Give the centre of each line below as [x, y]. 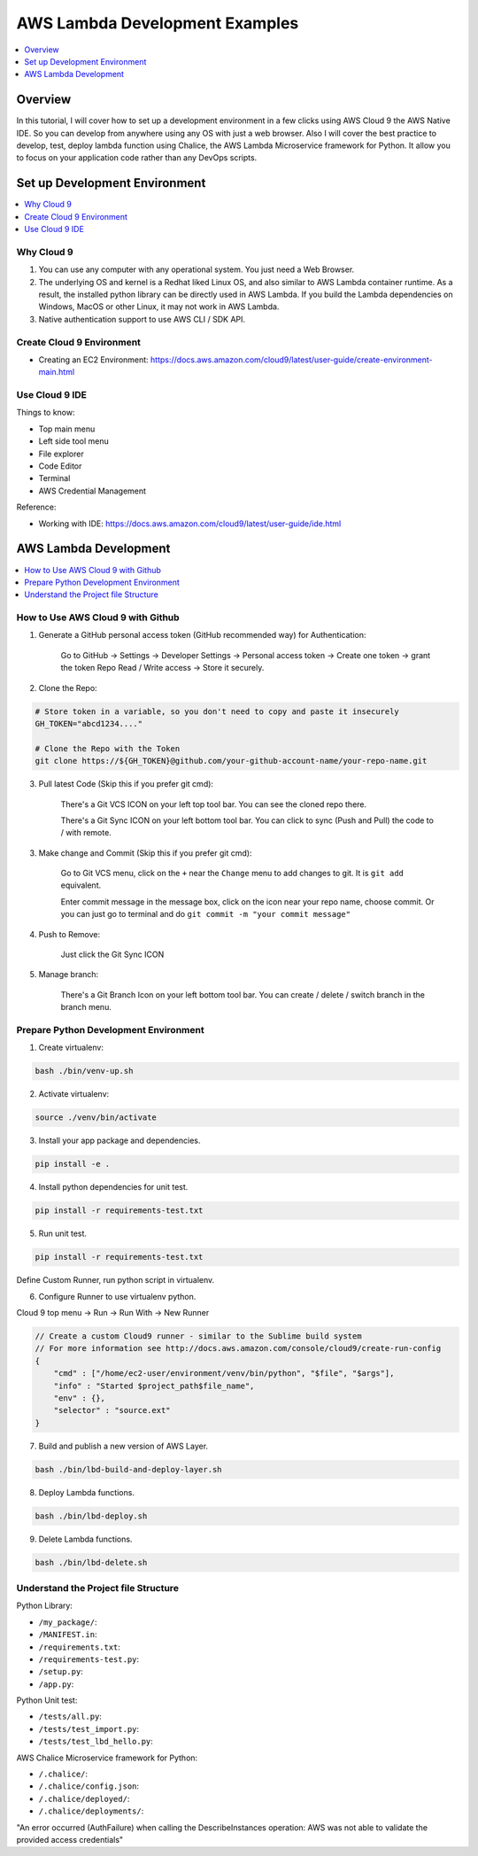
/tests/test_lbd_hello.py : [96, 1742]
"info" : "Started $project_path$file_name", [154, 1386]
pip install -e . [73, 1164]
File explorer [61, 454]
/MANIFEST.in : [68, 1635]
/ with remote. [86, 833]
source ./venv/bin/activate [96, 1118]
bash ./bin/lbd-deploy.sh [91, 1516]
